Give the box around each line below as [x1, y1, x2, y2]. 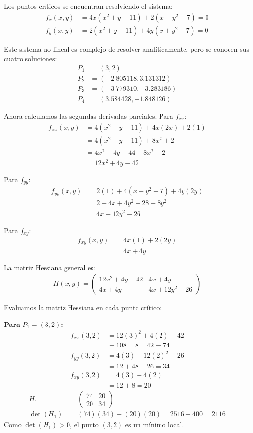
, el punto [70, 419, 99, 430]
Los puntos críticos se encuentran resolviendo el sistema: [4, 1, 173, 11]
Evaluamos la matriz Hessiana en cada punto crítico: [4, 303, 162, 313]
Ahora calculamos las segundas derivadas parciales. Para [4, 110, 173, 121]
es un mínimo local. [125, 419, 184, 430]
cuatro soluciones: [4, 53, 57, 64]
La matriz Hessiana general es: [4, 262, 95, 272]
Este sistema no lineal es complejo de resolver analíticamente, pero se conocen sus [4, 43, 249, 54]
